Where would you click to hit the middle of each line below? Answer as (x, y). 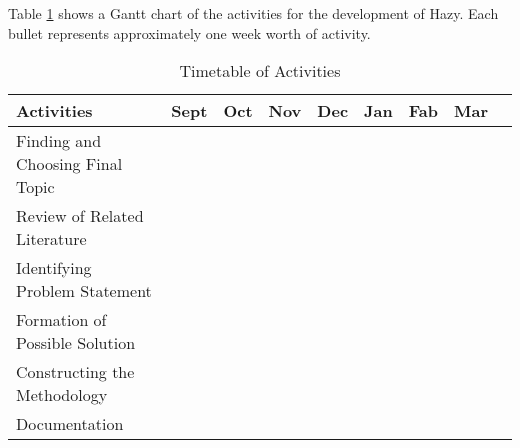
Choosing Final (69, 164)
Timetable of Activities (260, 71)
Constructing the (75, 372)
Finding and (59, 141)
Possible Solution (76, 343)
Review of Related (80, 216)
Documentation (70, 424)
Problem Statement (84, 291)
